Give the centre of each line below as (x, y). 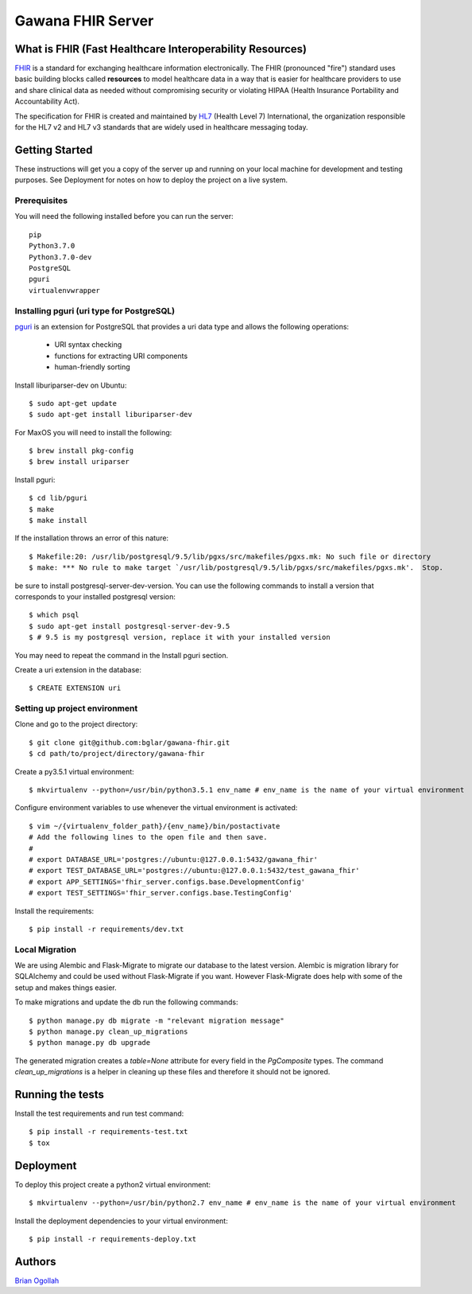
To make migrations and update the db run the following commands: (126, 1002)
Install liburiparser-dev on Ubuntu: (71, 385)
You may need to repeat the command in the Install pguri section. (122, 655)
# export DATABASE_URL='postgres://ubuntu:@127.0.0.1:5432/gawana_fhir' (173, 859)
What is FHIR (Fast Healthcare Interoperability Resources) (161, 49)
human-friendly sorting (92, 367)
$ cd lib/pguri (58, 498)
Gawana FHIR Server (84, 21)
